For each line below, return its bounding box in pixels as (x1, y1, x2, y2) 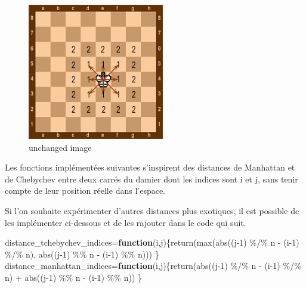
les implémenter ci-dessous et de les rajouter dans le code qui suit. (5, 216, 246, 228)
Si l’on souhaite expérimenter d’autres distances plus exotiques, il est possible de (5, 204, 299, 216)
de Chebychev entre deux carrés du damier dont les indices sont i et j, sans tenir (5, 172, 298, 185)
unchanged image (29, 141, 92, 153)
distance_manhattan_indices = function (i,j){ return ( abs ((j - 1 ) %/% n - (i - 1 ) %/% (5, 259, 301, 272)
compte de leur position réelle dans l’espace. (5, 184, 166, 197)
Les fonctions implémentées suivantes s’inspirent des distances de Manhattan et (5, 161, 295, 174)
